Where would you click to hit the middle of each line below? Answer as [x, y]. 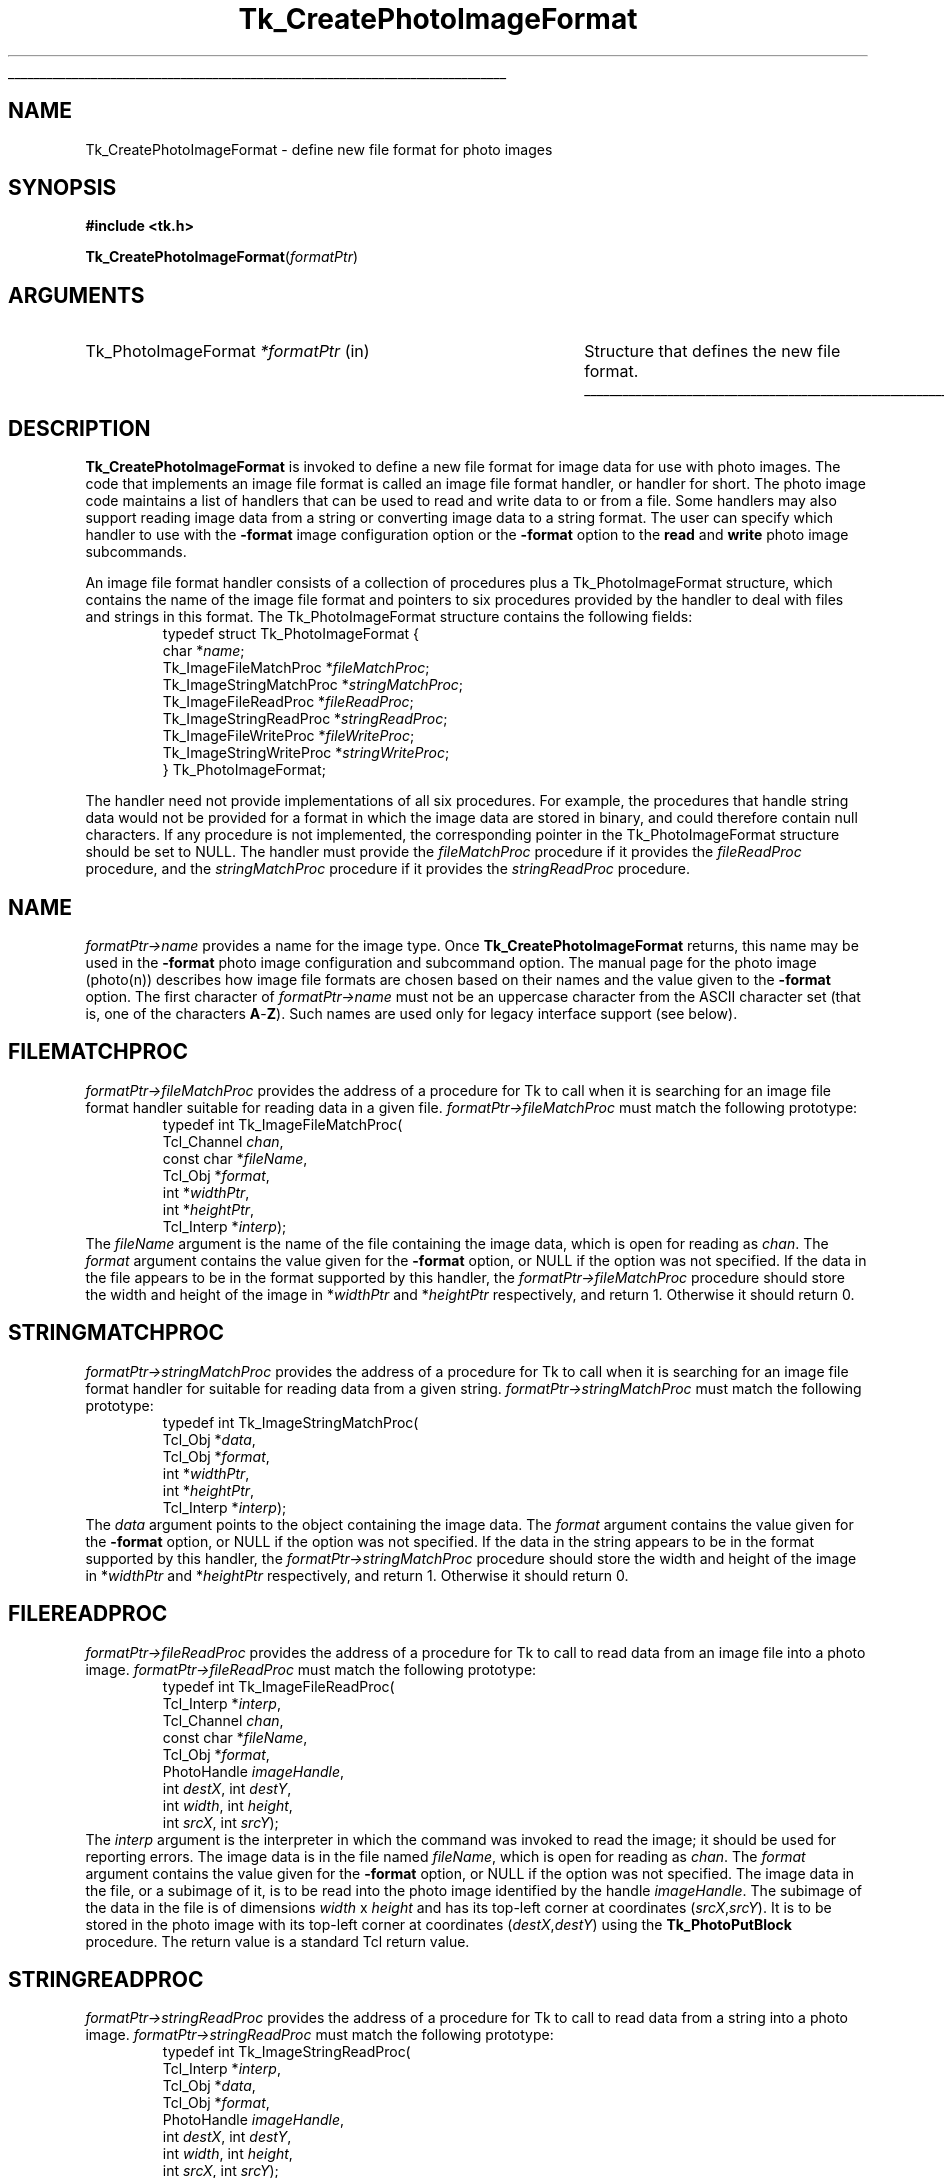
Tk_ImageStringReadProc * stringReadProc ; [305, 719]
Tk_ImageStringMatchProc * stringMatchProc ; [313, 685]
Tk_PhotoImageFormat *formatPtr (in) [227, 351]
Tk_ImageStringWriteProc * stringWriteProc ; [306, 753]
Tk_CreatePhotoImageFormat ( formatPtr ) [222, 257]
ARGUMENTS [76, 295]
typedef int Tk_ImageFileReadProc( [278, 1686]
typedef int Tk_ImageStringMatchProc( [290, 1422]
